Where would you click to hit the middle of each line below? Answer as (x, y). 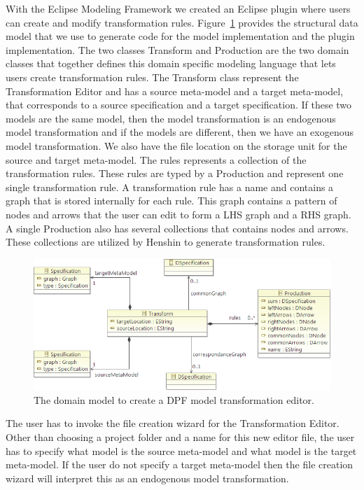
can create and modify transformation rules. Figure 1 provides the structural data (182, 22)
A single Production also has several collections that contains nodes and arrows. (177, 228)
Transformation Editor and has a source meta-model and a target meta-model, (175, 91)
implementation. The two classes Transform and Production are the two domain (177, 49)
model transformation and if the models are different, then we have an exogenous (180, 132)
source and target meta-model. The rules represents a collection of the (156, 159)
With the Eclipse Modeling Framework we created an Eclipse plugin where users (178, 8)
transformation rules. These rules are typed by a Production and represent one (175, 173)
